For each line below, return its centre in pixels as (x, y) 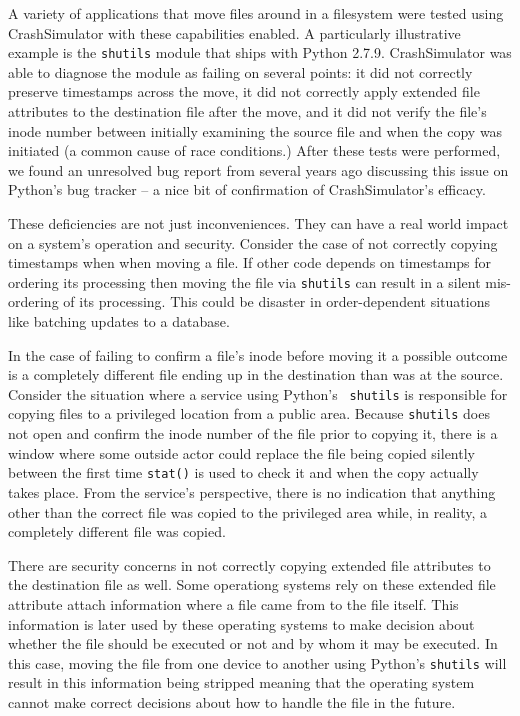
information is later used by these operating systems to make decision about (241, 623)
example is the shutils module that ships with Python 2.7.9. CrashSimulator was (260, 52)
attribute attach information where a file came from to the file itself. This (233, 603)
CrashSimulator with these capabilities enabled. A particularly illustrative (234, 32)
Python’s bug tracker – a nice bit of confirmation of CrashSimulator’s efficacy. (247, 189)
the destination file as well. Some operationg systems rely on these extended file (252, 584)
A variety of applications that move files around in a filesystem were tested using (256, 13)
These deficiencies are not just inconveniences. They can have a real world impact (258, 223)
